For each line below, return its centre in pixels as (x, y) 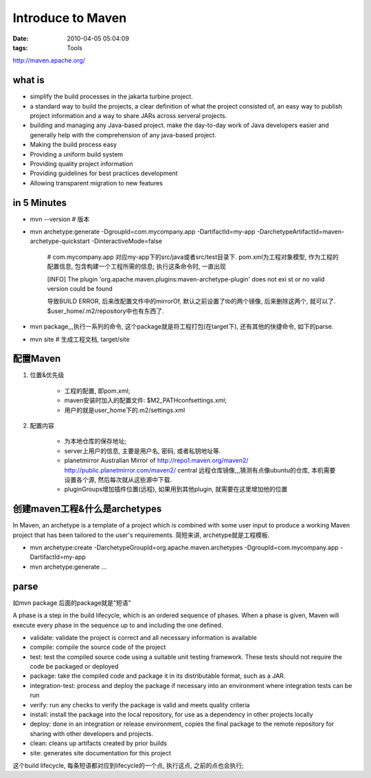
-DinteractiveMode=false (127, 241)
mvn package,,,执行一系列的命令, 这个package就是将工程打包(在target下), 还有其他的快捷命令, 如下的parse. (182, 327)
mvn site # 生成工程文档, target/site (80, 339)
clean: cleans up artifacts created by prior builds (99, 743)
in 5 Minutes (40, 203)
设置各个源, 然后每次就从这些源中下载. (118, 479)
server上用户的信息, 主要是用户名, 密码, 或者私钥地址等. (143, 450)
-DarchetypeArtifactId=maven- (301, 232)
